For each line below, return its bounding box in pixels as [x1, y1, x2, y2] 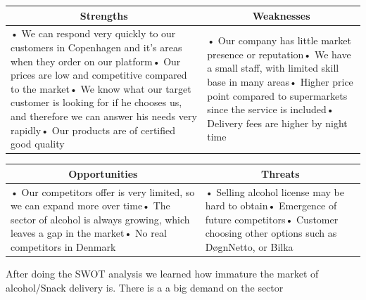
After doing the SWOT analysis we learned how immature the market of [6, 266, 319, 280]
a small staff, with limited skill [207, 60, 339, 75]
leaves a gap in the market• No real [11, 226, 167, 240]
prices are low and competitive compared [11, 67, 187, 82]
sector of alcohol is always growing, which [11, 211, 190, 226]
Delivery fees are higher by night [207, 115, 348, 130]
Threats [261, 166, 300, 181]
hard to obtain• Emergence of [205, 198, 337, 213]
